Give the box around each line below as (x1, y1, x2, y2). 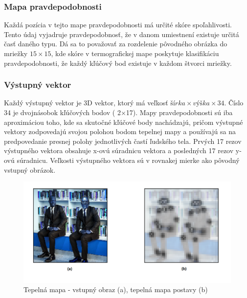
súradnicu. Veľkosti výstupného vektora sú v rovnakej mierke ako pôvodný (17, 155, 240, 165)
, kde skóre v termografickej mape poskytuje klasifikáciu (51, 48, 219, 58)
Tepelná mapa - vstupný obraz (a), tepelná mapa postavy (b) (23, 284, 208, 295)
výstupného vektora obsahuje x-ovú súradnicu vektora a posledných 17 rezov (4, 145, 234, 156)
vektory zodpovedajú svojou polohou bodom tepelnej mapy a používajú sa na (4, 126, 236, 137)
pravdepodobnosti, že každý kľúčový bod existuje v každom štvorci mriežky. (4, 58, 232, 68)
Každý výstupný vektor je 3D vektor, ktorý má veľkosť (4, 98, 168, 108)
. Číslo (224, 98, 244, 108)
